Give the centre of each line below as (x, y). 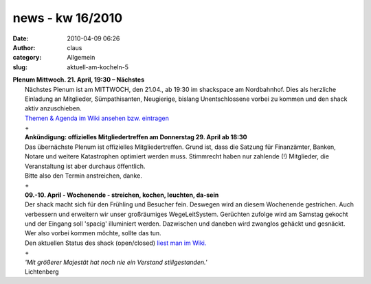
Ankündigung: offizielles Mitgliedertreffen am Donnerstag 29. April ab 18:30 (136, 137)
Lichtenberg (42, 272)
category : (27, 58)
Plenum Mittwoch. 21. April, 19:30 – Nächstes (79, 80)
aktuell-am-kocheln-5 (98, 67)
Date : (21, 38)
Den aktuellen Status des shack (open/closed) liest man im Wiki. (116, 243)
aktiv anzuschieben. (53, 108)
